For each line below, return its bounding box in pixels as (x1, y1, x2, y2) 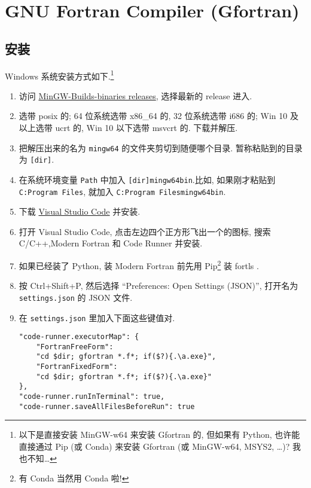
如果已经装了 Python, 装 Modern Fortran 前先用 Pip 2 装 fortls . (19, 258, 259, 272)
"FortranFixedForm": (36, 362, 118, 371)
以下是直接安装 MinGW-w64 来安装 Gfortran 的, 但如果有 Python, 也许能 (19, 428, 300, 441)
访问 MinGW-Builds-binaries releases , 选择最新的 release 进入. (19, 89, 252, 102)
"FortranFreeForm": (36, 342, 114, 351)
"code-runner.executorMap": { (19, 333, 139, 341)
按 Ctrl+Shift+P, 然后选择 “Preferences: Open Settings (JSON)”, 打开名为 (19, 279, 298, 292)
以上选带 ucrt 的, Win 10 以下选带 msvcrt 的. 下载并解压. (19, 121, 238, 134)
